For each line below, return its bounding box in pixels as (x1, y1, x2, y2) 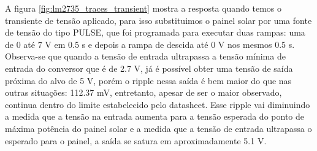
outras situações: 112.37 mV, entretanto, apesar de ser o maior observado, (5, 86, 282, 99)
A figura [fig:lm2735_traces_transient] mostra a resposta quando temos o (5, 2, 281, 14)
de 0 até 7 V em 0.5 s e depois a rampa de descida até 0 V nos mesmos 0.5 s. (5, 37, 295, 50)
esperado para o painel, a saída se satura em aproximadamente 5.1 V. (5, 134, 267, 147)
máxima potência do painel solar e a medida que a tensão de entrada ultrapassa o (5, 122, 312, 134)
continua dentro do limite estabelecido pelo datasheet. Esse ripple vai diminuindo (5, 98, 310, 110)
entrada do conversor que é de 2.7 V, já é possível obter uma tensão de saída (5, 61, 293, 74)
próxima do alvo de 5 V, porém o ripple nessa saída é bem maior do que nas (5, 74, 292, 87)
